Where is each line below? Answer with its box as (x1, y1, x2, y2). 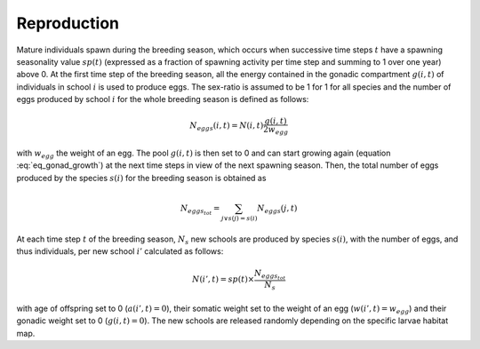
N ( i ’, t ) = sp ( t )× (192, 274, 255, 284)
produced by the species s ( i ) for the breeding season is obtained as (16, 172, 267, 183)
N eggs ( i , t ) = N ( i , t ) (189, 121, 264, 133)
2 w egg (262, 124, 289, 137)
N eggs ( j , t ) (257, 202, 298, 215)
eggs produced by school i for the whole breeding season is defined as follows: (16, 94, 309, 105)
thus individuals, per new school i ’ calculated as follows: (16, 245, 224, 257)
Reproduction (16, 13, 120, 33)
